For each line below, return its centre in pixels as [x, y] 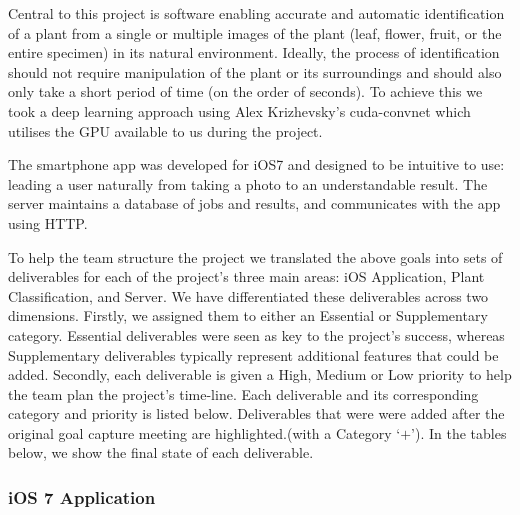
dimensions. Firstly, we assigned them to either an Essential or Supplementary [248, 315]
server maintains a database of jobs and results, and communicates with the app [254, 203]
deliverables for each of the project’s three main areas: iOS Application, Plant [246, 276]
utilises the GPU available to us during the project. [165, 130]
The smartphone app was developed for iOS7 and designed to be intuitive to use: [256, 164]
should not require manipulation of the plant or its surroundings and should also [255, 71]
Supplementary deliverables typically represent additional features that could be [253, 354]
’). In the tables [459, 432]
